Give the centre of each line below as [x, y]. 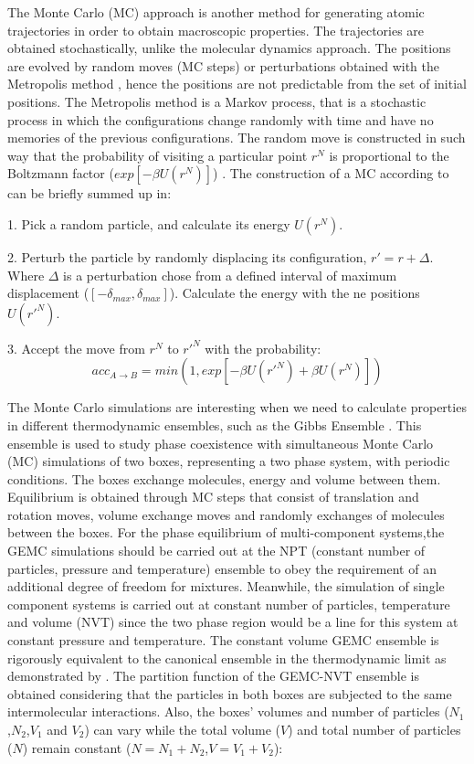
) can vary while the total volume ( [183, 729]
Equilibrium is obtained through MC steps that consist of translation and [213, 497]
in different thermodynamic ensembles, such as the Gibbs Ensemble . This [215, 424]
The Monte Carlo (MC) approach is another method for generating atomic [216, 12]
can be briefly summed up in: [90, 193]
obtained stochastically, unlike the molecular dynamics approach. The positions [229, 48]
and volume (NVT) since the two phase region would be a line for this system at [233, 622]
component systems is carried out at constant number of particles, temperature [229, 604]
